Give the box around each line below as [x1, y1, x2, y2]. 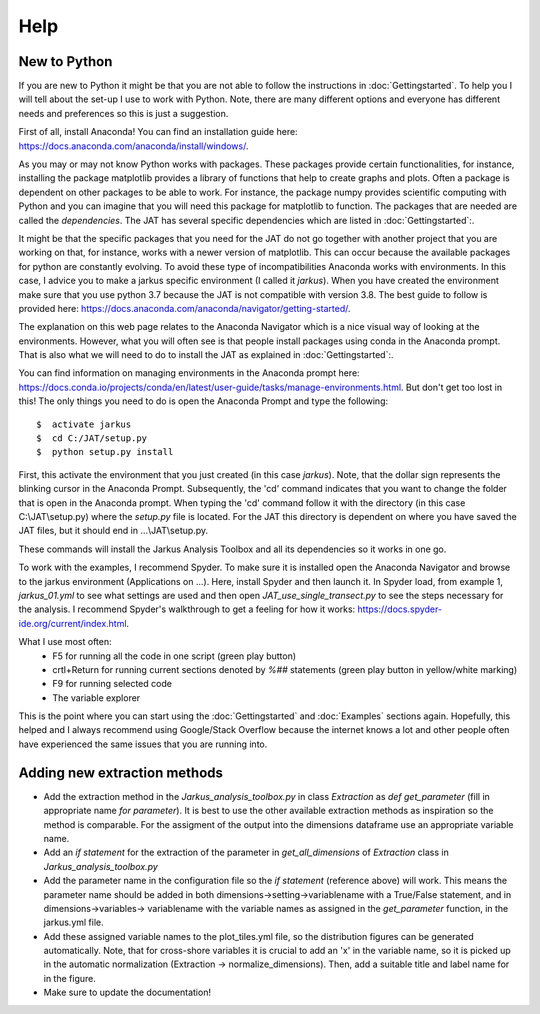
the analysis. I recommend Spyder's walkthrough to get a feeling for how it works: [18, 603, 356, 615]
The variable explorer [52, 691, 141, 704]
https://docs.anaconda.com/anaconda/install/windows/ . [18, 140, 249, 152]
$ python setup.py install [36, 446, 174, 458]
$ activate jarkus [36, 418, 132, 430]
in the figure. [43, 972, 97, 984]
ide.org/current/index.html [18, 617, 127, 629]
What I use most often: [18, 636, 112, 648]
